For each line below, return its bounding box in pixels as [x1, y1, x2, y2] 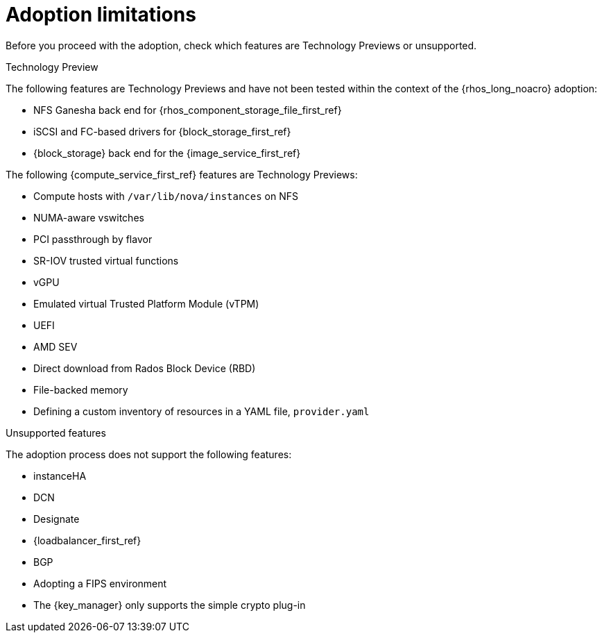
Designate [33, 512, 80, 525]
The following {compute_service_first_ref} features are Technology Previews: [6, 168, 358, 181]
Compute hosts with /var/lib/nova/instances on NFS [33, 190, 298, 202]
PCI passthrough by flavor [33, 233, 153, 245]
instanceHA [33, 469, 87, 482]
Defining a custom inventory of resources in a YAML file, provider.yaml [33, 405, 370, 417]
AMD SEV [33, 340, 78, 353]
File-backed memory [33, 383, 128, 396]
